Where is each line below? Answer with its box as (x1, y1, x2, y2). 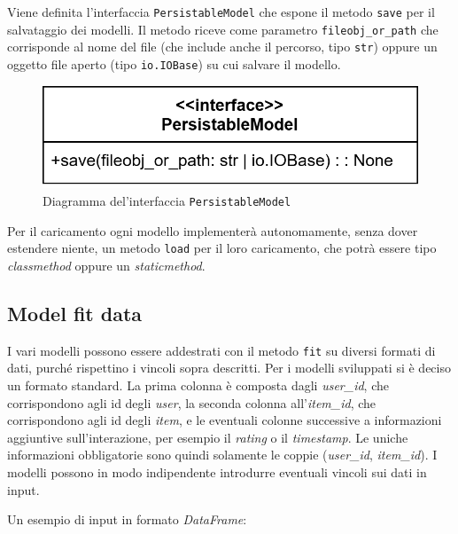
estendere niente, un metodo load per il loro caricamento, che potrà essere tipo (7, 239, 437, 257)
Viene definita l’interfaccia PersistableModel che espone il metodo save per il (7, 3, 435, 20)
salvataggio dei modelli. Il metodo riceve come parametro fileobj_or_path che (7, 20, 439, 38)
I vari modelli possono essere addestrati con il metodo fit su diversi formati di (7, 341, 436, 359)
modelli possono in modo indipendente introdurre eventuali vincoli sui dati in (7, 462, 427, 481)
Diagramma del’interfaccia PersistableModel (43, 191, 291, 209)
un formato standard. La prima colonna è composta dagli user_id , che (7, 375, 389, 394)
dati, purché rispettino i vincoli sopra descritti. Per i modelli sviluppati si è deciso (7, 358, 451, 377)
